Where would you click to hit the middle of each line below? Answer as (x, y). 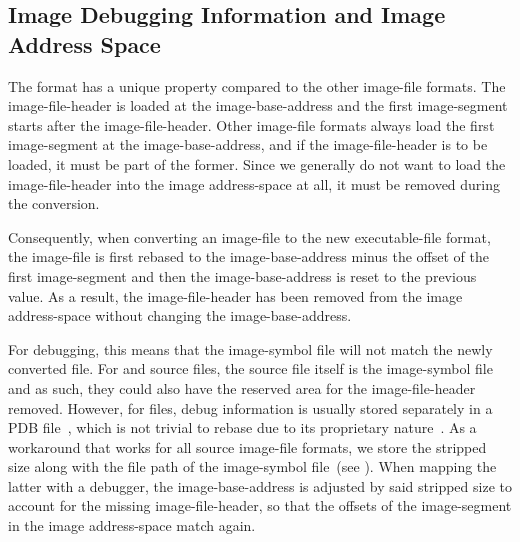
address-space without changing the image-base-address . (180, 315)
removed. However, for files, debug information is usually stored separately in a (250, 407)
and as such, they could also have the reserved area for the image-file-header (242, 387)
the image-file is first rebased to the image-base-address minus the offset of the (248, 256)
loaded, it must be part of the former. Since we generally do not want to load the (257, 163)
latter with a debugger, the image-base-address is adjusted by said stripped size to (260, 485)
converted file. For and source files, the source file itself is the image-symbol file (250, 368)
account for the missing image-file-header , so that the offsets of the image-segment (260, 505)
